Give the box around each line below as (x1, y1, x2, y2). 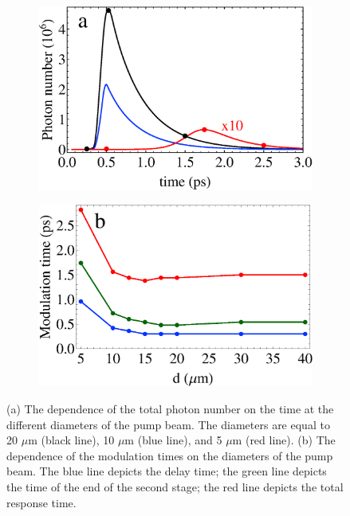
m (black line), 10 (28, 432, 115, 448)
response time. (6, 494, 77, 510)
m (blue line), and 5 (124, 432, 222, 448)
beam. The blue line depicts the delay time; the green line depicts (6, 463, 327, 479)
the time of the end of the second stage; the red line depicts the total (6, 479, 344, 495)
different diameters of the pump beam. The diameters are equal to (6, 416, 330, 432)
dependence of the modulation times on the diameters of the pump (6, 447, 333, 463)
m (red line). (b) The (232, 432, 336, 448)
